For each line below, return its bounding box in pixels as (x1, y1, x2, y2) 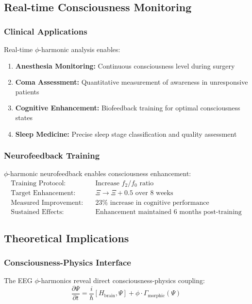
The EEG (4, 275, 33, 286)
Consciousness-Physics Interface (4, 256, 131, 268)
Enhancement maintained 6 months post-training (95, 209, 242, 216)
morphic (148, 293, 165, 298)
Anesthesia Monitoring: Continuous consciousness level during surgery (15, 60, 235, 71)
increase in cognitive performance (110, 199, 209, 207)
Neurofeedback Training (4, 149, 100, 161)
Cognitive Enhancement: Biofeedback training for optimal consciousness (15, 103, 240, 113)
